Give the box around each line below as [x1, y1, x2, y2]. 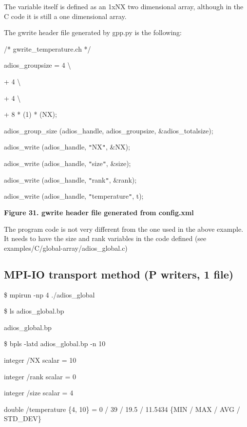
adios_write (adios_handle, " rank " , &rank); [4, 174, 137, 185]
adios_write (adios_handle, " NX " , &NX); [4, 142, 130, 152]
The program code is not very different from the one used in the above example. [4, 223, 244, 234]
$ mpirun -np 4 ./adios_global [4, 289, 95, 299]
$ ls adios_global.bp [4, 306, 64, 316]
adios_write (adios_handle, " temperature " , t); [4, 191, 144, 201]
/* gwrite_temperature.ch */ [4, 43, 91, 54]
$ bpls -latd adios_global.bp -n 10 [4, 338, 106, 349]
